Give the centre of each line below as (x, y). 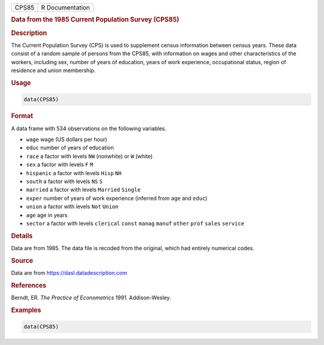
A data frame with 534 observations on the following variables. (89, 128)
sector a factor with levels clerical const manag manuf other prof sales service (135, 223)
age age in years (47, 215)
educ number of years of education (70, 148)
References (29, 285)
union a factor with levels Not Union (72, 206)
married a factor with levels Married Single (83, 190)
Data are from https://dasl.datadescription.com (69, 272)
